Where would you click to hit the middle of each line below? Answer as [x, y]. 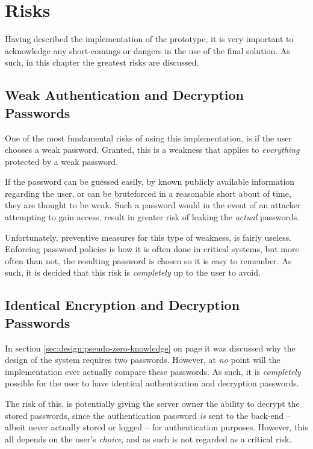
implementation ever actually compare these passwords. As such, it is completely [153, 371]
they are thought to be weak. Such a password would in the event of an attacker [153, 205]
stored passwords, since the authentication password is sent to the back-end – [148, 415]
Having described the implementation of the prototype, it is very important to [149, 39]
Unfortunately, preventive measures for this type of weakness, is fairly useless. [148, 237]
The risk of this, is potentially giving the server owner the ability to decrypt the [152, 403]
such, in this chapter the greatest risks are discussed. [102, 62]
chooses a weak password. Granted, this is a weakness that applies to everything [152, 150]
